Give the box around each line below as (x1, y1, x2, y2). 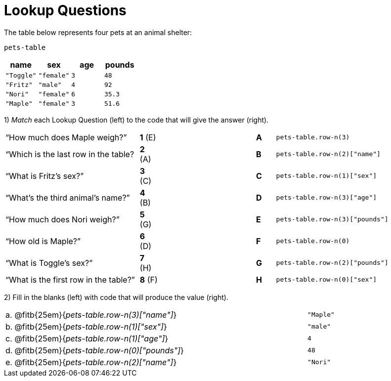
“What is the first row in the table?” (5, 274, 135, 285)
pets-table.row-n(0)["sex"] (276, 276, 377, 284)
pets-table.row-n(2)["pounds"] (276, 259, 389, 267)
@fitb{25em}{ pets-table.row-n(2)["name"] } (14, 357, 177, 367)
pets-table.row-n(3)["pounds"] (276, 215, 389, 223)
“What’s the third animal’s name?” (5, 192, 130, 203)
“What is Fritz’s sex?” (5, 170, 84, 181)
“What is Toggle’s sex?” (5, 257, 93, 268)
